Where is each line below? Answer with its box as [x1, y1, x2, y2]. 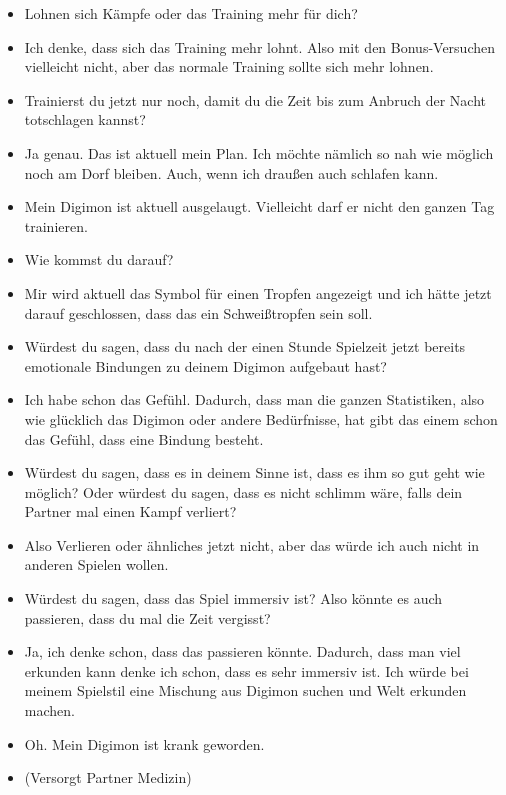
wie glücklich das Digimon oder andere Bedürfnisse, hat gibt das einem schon [24, 408, 498, 429]
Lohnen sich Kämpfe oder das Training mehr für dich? [24, 3, 358, 23]
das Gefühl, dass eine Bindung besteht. [24, 428, 264, 449]
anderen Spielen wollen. [24, 554, 169, 575]
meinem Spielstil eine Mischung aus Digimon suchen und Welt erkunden [24, 680, 467, 701]
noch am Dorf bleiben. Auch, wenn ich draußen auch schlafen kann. [24, 162, 439, 183]
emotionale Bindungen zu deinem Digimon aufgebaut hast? [24, 355, 387, 376]
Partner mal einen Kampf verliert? [24, 501, 237, 522]
